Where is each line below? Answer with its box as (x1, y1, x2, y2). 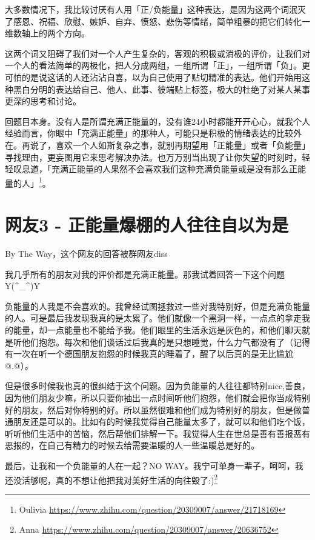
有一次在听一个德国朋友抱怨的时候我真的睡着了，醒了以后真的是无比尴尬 (5, 347, 293, 360)
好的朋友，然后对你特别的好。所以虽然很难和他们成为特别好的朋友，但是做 (5, 403, 302, 416)
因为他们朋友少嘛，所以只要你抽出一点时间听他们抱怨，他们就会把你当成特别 (5, 392, 310, 404)
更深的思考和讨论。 (5, 95, 81, 107)
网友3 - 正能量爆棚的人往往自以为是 (5, 212, 289, 237)
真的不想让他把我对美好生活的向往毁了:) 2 (55, 472, 218, 486)
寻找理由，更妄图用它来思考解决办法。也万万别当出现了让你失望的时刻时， (5, 150, 302, 163)
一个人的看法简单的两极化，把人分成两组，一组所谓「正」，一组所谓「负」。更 (5, 59, 310, 72)
